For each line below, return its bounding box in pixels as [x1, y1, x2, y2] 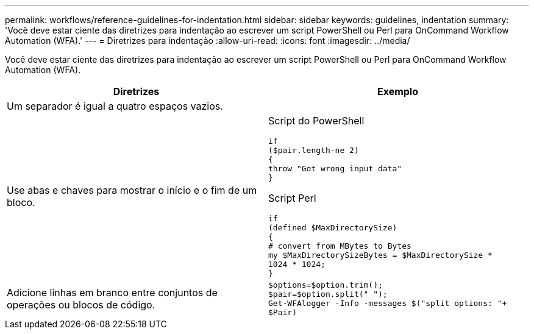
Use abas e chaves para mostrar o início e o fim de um [7, 184, 257, 196]
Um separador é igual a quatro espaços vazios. [7, 100, 223, 112]
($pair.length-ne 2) [268, 146, 359, 155]
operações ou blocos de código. [7, 299, 155, 311]
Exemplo [377, 85, 419, 98]
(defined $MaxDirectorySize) [268, 223, 397, 232]
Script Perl [268, 192, 316, 204]
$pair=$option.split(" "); [268, 290, 388, 299]
